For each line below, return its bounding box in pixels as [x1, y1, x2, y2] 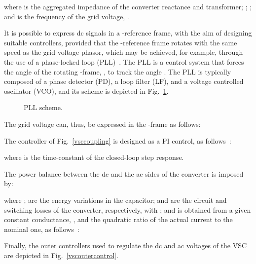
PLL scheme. [24, 102, 63, 113]
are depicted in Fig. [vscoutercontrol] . [4, 250, 118, 260]
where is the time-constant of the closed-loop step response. [4, 152, 184, 162]
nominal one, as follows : [4, 224, 79, 234]
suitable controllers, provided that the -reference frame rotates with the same [4, 37, 237, 47]
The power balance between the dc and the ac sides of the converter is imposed [4, 168, 244, 179]
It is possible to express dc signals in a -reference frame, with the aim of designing [4, 28, 252, 38]
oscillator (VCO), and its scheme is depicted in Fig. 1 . [4, 85, 169, 96]
